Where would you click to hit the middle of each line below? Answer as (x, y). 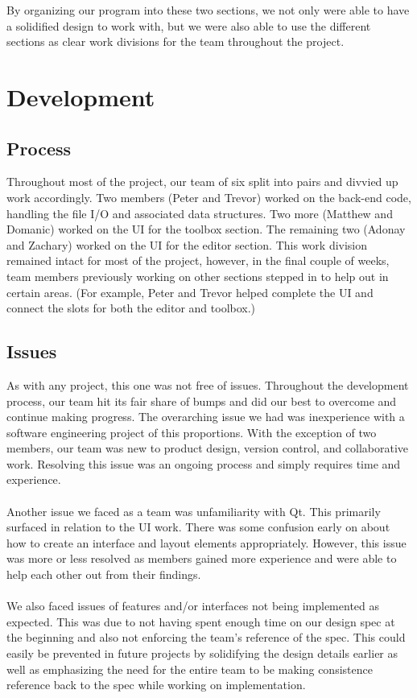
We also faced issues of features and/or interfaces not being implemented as (193, 606)
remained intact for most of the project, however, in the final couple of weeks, (198, 260)
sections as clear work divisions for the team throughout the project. (175, 41)
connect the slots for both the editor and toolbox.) (131, 308)
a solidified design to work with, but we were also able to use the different (189, 25)
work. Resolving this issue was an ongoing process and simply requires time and (204, 463)
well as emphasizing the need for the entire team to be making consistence (190, 669)
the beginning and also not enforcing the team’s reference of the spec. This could (206, 637)
